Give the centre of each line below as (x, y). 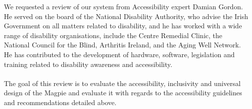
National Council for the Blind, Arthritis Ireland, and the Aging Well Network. (123, 45)
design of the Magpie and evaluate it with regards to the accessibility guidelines (123, 93)
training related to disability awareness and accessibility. (88, 64)
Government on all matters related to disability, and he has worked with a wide (123, 26)
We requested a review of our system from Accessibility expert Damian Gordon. (124, 6)
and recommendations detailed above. (60, 102)
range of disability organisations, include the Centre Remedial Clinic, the (113, 35)
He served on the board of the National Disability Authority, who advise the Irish (126, 16)
